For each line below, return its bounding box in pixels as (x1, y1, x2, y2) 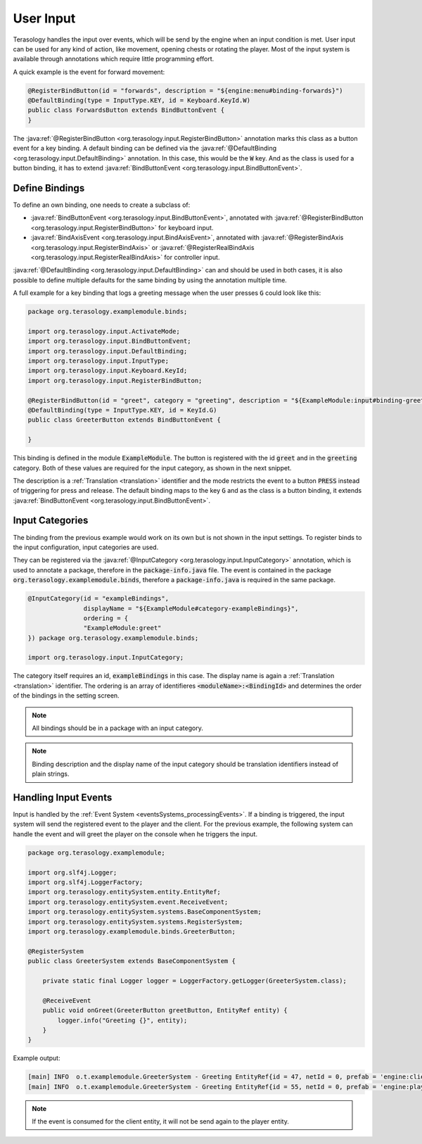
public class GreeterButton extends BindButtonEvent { (27, 416, 221, 424)
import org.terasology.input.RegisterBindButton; (27, 377, 203, 384)
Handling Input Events (13, 792, 113, 803)
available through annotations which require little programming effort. (13, 55, 215, 63)
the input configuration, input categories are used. (13, 543, 159, 551)
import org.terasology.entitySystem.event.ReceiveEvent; (27, 898, 229, 906)
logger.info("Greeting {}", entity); (57, 1016, 188, 1024)
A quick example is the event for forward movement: (13, 68, 165, 76)
